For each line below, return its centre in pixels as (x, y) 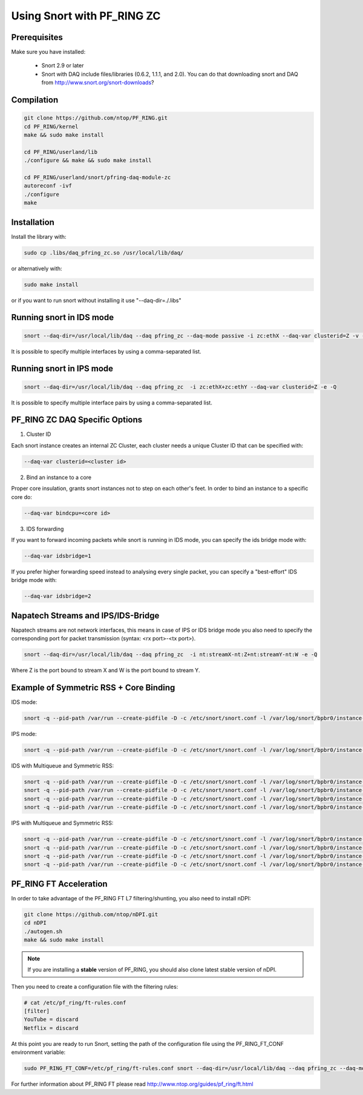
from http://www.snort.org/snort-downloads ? (98, 82)
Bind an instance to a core (59, 477)
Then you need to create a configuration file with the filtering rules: (95, 986)
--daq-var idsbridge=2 (57, 596)
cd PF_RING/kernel (51, 126)
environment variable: (38, 1053)
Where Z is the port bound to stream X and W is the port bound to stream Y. (106, 671)
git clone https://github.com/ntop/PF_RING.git (96, 118)
